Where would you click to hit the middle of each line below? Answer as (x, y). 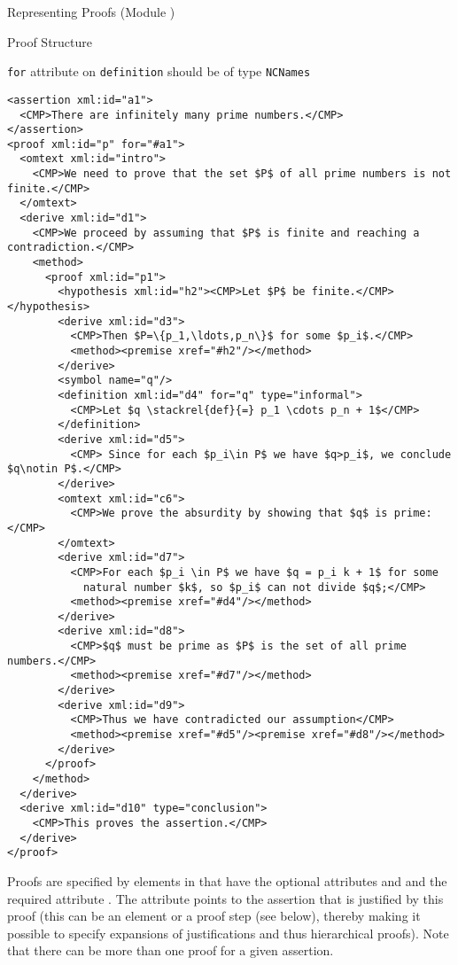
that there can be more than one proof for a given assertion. (171, 950)
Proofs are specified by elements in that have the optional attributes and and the (227, 880)
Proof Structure (50, 41)
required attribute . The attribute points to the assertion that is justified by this (225, 898)
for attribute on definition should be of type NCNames (159, 71)
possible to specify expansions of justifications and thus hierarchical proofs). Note (228, 933)
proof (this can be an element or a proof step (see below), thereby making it (214, 916)
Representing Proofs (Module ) (91, 12)
